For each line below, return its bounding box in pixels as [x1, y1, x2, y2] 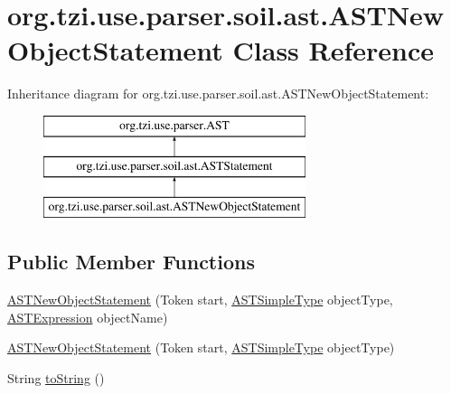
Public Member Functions [7, 248, 255, 276]
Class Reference [232, 32, 435, 69]
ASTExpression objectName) [7, 307, 168, 326]
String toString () [7, 368, 105, 387]
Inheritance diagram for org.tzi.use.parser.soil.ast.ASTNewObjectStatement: [7, 84, 429, 103]
